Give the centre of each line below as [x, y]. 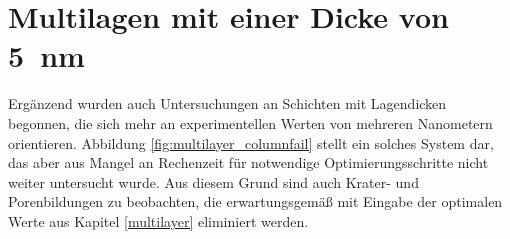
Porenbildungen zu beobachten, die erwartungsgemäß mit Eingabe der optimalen [255, 201]
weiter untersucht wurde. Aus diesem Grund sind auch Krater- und [213, 181]
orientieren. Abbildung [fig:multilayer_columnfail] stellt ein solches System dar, [251, 142]
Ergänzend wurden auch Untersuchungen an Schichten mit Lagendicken [227, 103]
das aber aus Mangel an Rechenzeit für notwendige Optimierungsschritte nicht [248, 162]
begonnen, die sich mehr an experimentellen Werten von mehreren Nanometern [250, 122]
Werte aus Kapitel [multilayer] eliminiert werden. [158, 220]
